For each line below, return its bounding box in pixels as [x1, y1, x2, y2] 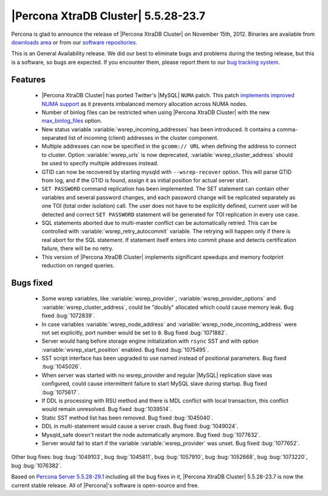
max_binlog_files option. [41, 117, 103, 125]
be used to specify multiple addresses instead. [41, 160, 159, 167]
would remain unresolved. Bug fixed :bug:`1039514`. [41, 405, 173, 413]
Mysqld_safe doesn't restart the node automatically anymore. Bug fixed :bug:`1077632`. [41, 431, 261, 438]
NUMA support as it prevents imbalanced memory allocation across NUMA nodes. [41, 100, 248, 108]
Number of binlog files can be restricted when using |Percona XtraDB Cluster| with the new [41, 108, 270, 115]
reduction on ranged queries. [41, 261, 115, 269]
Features [11, 74, 46, 84]
